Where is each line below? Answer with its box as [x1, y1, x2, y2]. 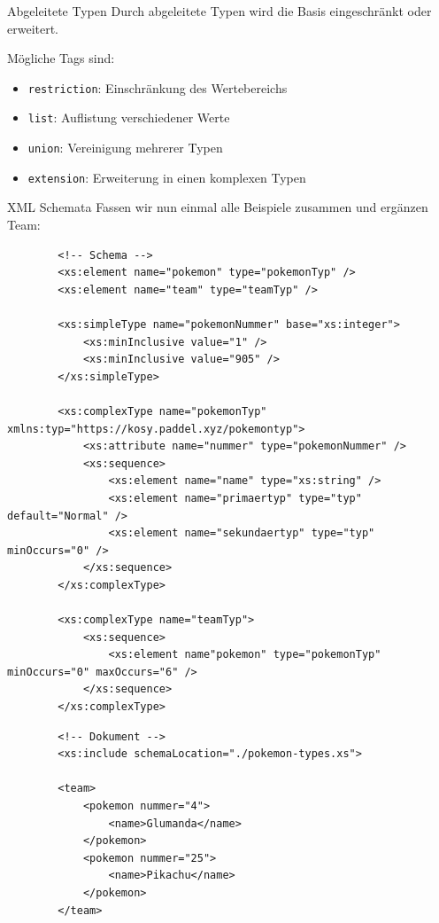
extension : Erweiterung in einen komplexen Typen [27, 168, 306, 186]
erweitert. [7, 19, 59, 37]
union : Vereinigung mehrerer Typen [27, 138, 223, 157]
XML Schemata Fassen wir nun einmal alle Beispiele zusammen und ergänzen [7, 198, 428, 216]
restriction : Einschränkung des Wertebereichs [27, 78, 288, 97]
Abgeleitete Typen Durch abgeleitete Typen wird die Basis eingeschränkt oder [7, 2, 432, 20]
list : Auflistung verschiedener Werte [27, 108, 230, 127]
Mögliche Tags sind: [7, 49, 115, 67]
